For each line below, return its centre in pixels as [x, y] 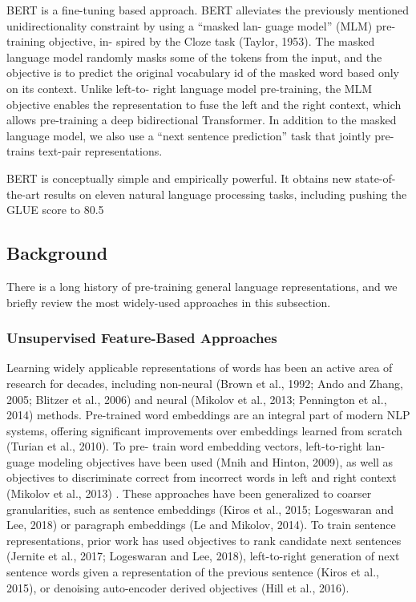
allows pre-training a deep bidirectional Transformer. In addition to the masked [202, 120]
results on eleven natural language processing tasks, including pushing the [225, 194]
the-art [24, 194]
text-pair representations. [100, 151]
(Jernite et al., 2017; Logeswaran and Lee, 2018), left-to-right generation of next [203, 556]
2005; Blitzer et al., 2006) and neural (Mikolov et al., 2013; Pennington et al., [197, 399]
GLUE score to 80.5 [55, 210]
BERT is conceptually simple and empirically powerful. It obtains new [179, 178]
